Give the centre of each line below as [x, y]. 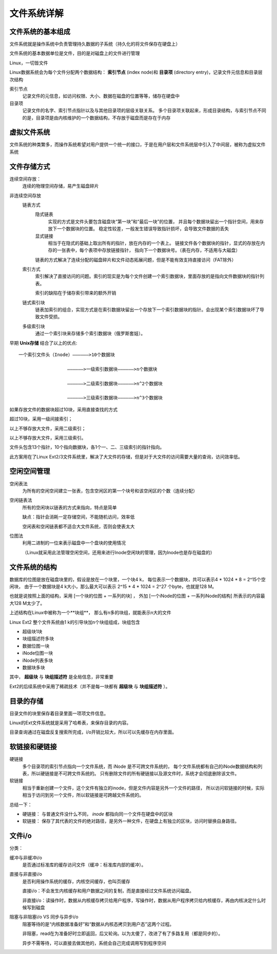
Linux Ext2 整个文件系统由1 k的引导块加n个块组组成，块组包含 [75, 622]
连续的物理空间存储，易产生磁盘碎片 [61, 186]
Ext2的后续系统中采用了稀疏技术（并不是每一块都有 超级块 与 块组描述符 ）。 [90, 686]
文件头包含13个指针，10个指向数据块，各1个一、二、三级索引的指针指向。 [87, 447]
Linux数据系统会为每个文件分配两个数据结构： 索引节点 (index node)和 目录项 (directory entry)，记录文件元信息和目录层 [136, 72]
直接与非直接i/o [26, 874]
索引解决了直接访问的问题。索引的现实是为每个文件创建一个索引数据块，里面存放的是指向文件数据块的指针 [147, 276]
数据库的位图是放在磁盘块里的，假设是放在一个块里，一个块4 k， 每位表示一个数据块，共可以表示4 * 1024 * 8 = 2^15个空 [138, 579]
